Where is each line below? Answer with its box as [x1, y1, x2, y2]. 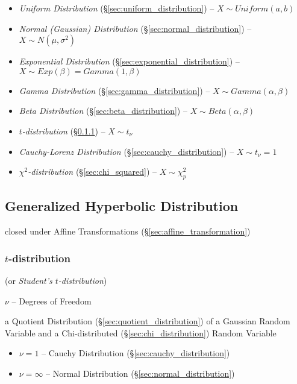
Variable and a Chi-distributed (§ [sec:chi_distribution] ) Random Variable [5, 326, 277, 339]
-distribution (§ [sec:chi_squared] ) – [28, 165, 157, 178]
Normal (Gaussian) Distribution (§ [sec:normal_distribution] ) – [19, 22, 252, 34]
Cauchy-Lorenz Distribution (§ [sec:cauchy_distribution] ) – [19, 145, 234, 157]
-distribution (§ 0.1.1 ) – [22, 124, 105, 137]
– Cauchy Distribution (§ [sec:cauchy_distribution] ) [42, 347, 230, 359]
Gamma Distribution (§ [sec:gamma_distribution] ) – [19, 84, 210, 96]
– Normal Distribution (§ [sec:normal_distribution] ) [46, 367, 235, 379]
